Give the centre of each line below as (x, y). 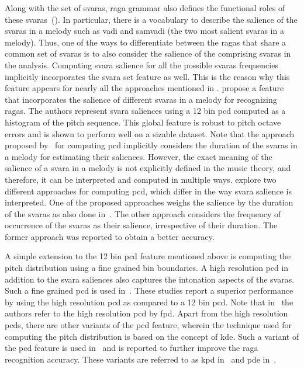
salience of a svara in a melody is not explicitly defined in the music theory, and (148, 168)
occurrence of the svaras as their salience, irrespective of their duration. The (141, 225)
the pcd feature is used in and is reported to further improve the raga (132, 348)
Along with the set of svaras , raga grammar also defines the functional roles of (145, 8)
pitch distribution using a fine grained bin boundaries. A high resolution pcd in (147, 268)
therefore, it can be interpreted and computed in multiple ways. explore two (141, 179)
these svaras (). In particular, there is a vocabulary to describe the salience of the (151, 19)
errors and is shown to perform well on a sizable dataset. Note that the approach (150, 133)
